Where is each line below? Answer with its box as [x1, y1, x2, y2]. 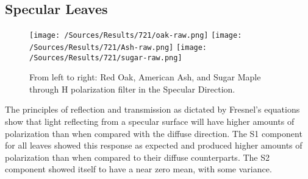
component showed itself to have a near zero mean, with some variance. [5, 163, 272, 175]
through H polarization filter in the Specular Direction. [29, 82, 235, 95]
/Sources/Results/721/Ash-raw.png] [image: [29, 43, 207, 52]
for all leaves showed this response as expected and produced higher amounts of [5, 139, 303, 152]
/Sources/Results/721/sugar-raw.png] [29, 53, 182, 62]
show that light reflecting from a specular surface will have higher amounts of [5, 114, 295, 127]
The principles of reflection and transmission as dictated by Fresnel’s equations [5, 103, 300, 116]
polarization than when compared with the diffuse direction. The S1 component [5, 127, 303, 139]
